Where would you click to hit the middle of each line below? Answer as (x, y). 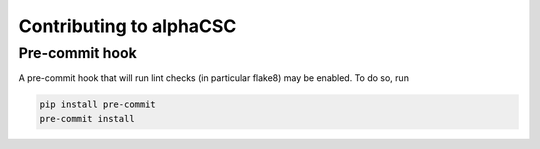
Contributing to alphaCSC (127, 26)
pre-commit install (87, 118)
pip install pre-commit (98, 104)
